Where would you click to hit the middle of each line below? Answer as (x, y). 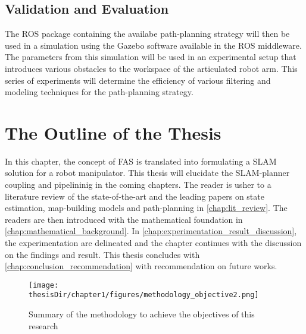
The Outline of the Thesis (113, 132)
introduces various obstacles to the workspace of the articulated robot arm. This (151, 68)
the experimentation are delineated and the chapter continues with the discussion (153, 243)
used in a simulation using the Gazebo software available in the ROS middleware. (153, 45)
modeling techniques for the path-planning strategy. (99, 92)
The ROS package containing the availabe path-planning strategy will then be (147, 34)
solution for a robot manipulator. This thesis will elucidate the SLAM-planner (147, 173)
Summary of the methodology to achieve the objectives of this (142, 314)
